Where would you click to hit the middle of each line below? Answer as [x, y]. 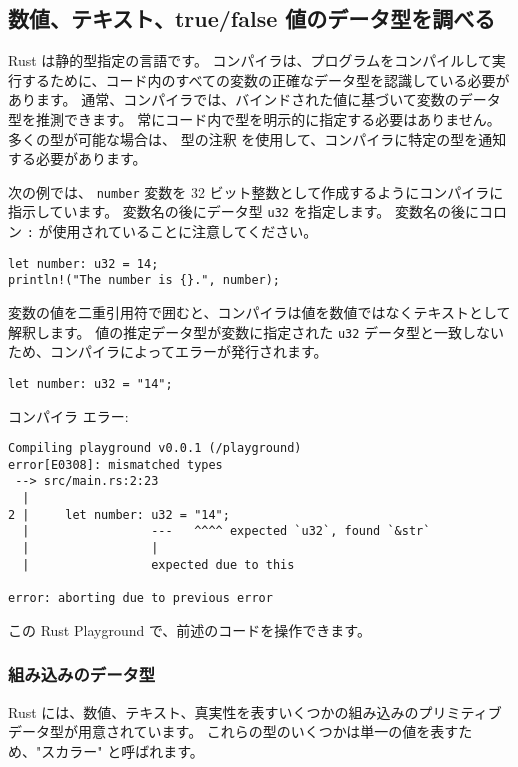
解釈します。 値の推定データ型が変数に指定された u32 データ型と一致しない [256, 331]
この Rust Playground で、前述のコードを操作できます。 [189, 629]
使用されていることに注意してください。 [185, 231]
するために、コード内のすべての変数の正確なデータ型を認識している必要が [265, 79]
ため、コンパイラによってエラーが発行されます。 [168, 351]
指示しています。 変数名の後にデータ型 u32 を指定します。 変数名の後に [243, 211]
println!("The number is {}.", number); [144, 280]
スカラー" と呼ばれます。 [122, 750]
